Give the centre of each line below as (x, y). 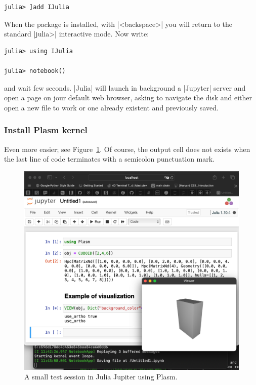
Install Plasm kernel (46, 130)
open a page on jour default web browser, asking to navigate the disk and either (128, 98)
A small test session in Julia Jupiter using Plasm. (101, 377)
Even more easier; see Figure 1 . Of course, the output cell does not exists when (127, 149)
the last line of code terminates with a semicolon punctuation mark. (110, 159)
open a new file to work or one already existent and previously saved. (111, 107)
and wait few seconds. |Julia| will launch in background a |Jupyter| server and (125, 87)
